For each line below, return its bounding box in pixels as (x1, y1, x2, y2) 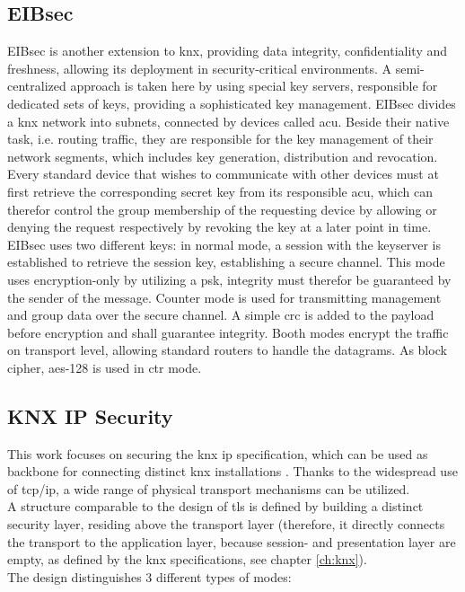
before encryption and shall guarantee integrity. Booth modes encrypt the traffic (7, 323, 449, 341)
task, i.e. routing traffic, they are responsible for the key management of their (7, 129, 434, 148)
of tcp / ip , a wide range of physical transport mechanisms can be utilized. (7, 479, 410, 498)
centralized (7, 76, 66, 95)
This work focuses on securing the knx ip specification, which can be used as (7, 444, 428, 463)
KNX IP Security (7, 402, 173, 429)
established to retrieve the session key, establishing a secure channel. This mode (7, 252, 445, 271)
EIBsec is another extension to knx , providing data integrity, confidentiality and (7, 41, 448, 60)
